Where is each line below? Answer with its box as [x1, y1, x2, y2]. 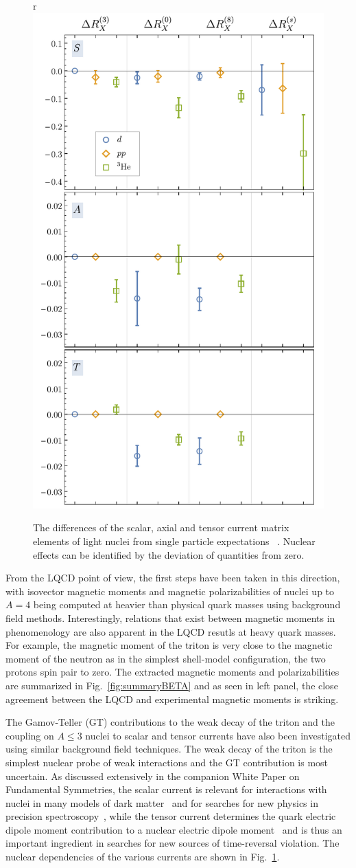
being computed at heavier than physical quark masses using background [33, 597, 341, 612]
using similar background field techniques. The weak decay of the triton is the [5, 742, 333, 756]
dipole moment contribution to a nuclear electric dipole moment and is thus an [5, 822, 342, 836]
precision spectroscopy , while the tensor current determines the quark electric [5, 809, 336, 823]
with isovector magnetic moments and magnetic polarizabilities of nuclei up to [5, 583, 335, 598]
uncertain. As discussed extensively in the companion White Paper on [5, 768, 300, 783]
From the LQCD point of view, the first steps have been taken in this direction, [5, 570, 340, 585]
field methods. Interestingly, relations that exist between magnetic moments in [5, 610, 335, 625]
